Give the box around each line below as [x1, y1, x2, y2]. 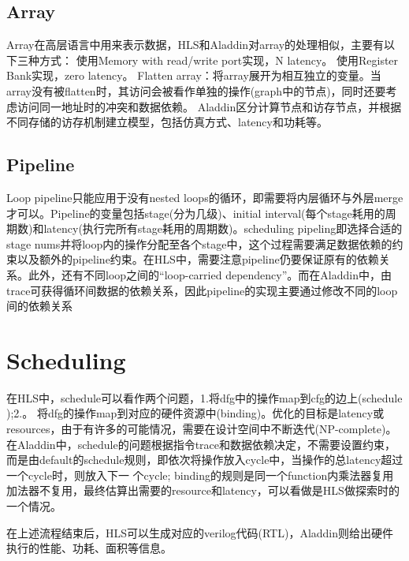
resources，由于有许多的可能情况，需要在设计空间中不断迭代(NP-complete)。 [6, 421, 397, 437]
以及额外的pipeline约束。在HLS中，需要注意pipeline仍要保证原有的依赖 [17, 251, 379, 267]
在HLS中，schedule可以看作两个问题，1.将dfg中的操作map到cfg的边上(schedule [6, 389, 403, 406]
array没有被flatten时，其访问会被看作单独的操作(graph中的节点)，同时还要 [6, 82, 386, 99]
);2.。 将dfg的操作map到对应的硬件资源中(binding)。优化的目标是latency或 [6, 405, 385, 421]
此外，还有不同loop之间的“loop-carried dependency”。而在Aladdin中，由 [28, 266, 392, 282]
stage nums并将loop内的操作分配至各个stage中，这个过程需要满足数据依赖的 [6, 235, 392, 252]
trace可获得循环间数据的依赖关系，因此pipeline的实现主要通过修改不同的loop [6, 282, 398, 298]
